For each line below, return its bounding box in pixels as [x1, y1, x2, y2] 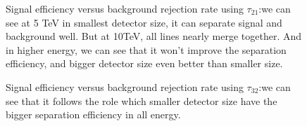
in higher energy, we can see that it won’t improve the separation [6, 42, 287, 57]
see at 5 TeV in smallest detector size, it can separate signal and [6, 15, 282, 29]
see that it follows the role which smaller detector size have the [6, 93, 277, 108]
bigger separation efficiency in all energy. [6, 107, 181, 122]
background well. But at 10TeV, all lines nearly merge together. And [6, 29, 302, 43]
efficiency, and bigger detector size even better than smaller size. [6, 56, 283, 71]
